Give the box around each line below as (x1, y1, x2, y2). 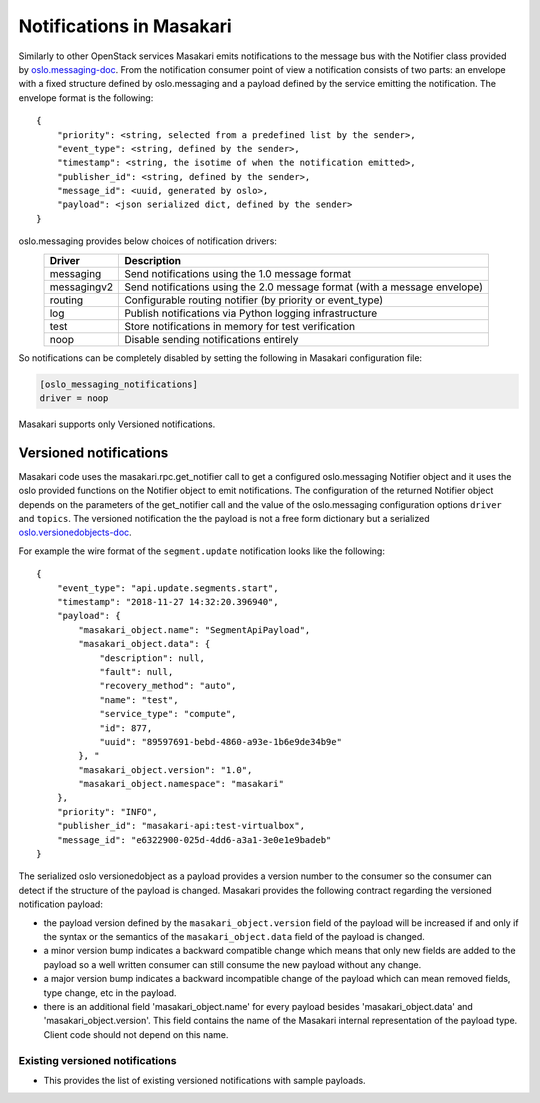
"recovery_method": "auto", (99, 680, 237, 692)
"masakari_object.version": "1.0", (78, 764, 253, 775)
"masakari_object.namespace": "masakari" (78, 778, 285, 790)
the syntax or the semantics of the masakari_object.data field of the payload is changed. (43, 931, 425, 942)
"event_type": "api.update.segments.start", (56, 582, 279, 594)
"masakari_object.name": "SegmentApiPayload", (78, 624, 311, 635)
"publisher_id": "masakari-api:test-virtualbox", (56, 820, 305, 832)
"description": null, (99, 652, 205, 664)
